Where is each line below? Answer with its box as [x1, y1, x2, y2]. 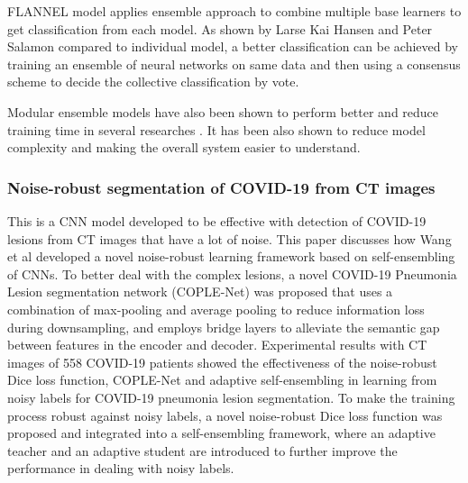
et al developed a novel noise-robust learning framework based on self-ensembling [7, 247, 455, 266]
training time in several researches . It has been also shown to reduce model [7, 120, 426, 139]
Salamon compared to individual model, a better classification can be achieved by [7, 37, 458, 56]
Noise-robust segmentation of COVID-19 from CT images [7, 176, 436, 198]
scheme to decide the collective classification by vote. [7, 72, 299, 91]
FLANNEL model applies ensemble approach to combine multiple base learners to [7, 2, 462, 20]
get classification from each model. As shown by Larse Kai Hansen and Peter [7, 19, 433, 38]
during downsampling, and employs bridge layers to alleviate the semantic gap [7, 317, 440, 336]
